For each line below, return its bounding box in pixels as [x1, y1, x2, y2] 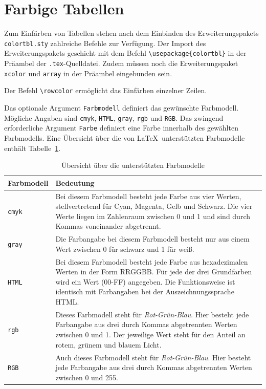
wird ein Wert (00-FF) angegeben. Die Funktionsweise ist [55, 276, 235, 287]
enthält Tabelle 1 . [4, 142, 61, 153]
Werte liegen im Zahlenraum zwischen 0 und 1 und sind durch [55, 210, 250, 221]
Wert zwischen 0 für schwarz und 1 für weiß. [55, 243, 194, 254]
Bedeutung [55, 177, 95, 188]
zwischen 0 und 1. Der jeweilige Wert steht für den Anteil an [55, 329, 246, 340]
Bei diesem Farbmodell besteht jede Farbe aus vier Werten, [55, 190, 241, 201]
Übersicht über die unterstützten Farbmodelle [61, 160, 205, 170]
